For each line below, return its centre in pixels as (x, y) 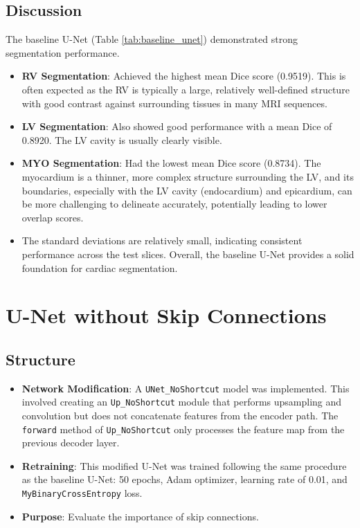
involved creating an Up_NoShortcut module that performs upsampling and (182, 402)
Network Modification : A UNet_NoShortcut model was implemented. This (186, 388)
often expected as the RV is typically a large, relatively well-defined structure (186, 89)
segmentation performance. (63, 52)
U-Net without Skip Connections (166, 315)
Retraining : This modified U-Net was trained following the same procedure (184, 465)
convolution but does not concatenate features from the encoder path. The (180, 415)
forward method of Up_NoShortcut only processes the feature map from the (183, 429)
